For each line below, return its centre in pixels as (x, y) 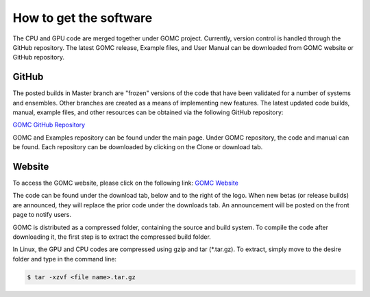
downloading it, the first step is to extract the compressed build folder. (112, 237)
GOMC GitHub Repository (49, 125)
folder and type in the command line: (64, 259)
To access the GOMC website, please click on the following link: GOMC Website (126, 183)
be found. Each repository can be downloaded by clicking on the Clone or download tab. (138, 147)
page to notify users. (42, 215)
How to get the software (83, 18)
